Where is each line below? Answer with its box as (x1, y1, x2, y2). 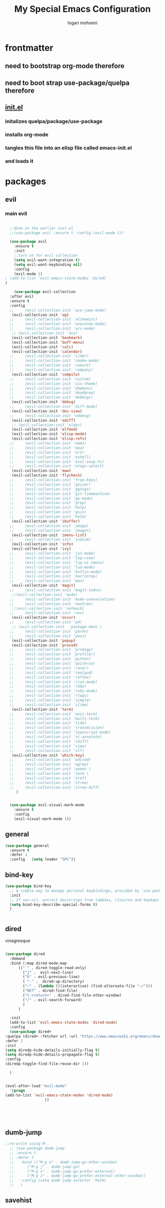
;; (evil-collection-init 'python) (9, 656, 91, 662)
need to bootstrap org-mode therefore (5, 62, 125, 70)
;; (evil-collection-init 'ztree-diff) (9, 785, 100, 790)
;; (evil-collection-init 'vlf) (9, 748, 84, 753)
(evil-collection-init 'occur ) (11, 615, 76, 620)
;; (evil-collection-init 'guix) (9, 510, 87, 515)
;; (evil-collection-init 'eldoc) (11, 422, 82, 427)
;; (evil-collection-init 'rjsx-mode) (9, 679, 98, 684)
